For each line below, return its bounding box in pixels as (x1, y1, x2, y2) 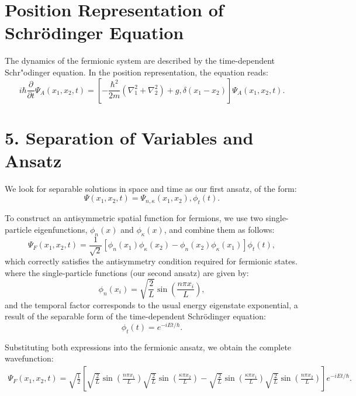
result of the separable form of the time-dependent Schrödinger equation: (5, 310, 266, 322)
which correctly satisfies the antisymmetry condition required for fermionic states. (5, 255, 298, 267)
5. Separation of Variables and (5, 125, 254, 149)
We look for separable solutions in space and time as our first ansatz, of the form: (5, 182, 297, 194)
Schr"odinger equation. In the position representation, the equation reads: (5, 66, 268, 78)
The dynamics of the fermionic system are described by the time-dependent (5, 54, 275, 67)
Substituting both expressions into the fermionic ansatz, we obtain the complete (5, 340, 292, 353)
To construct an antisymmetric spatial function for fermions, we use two (5, 212, 263, 224)
